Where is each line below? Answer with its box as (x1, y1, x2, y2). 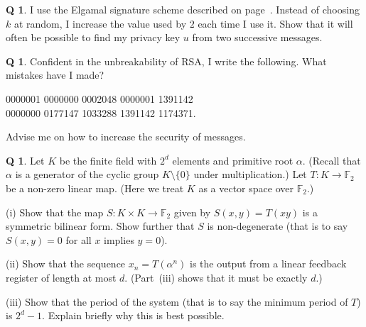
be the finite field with (59, 153, 157, 167)
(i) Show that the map (6, 204, 104, 219)
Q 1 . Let (6, 153, 45, 167)
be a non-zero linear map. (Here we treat (6, 180, 184, 195)
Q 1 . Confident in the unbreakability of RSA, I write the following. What (6, 53, 327, 68)
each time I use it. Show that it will (198, 16, 353, 31)
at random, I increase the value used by (14, 16, 187, 31)
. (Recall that (302, 153, 361, 167)
